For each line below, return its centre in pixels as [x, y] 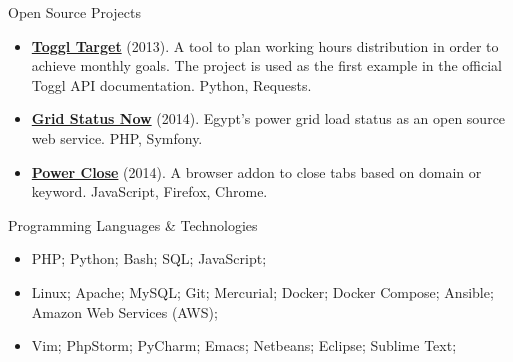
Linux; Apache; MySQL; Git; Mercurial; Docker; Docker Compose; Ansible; [262, 291]
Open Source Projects [74, 12]
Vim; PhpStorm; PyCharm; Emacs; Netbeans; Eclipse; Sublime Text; [244, 345]
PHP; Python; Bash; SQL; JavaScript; [149, 258]
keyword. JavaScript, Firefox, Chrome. [149, 191]
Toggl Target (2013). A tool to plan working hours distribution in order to [265, 45]
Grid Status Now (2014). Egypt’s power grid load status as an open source [268, 118]
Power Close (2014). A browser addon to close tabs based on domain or [256, 171]
